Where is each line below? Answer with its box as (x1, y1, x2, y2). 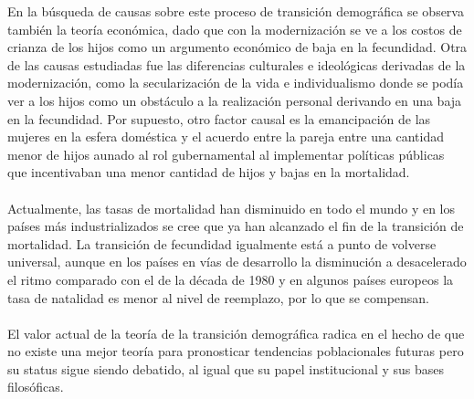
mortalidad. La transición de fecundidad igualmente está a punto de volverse (7, 234, 437, 253)
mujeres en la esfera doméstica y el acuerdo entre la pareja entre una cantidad (7, 127, 444, 146)
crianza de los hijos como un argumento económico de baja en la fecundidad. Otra (7, 37, 468, 57)
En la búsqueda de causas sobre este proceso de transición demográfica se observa (7, 2, 464, 20)
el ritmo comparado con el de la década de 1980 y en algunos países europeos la (7, 269, 454, 289)
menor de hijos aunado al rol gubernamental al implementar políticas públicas (7, 144, 445, 163)
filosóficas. (7, 377, 64, 396)
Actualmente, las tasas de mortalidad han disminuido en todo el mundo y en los (7, 198, 456, 217)
